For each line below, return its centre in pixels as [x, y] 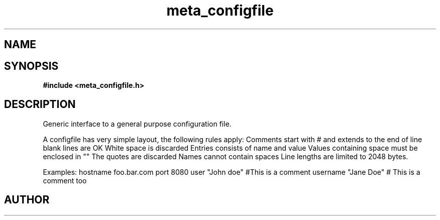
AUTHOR [27, 200]
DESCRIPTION [40, 104]
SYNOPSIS [31, 66]
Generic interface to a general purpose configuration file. [137, 124]
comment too [65, 180]
